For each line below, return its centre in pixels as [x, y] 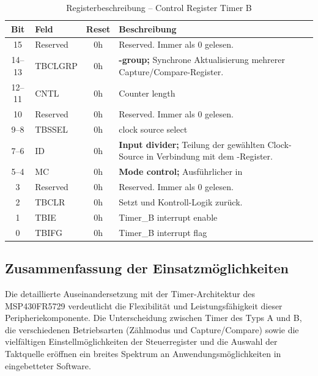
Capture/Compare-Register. [171, 71]
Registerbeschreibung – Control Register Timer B [159, 7]
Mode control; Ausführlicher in [181, 171]
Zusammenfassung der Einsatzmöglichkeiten [147, 268]
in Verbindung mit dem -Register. [209, 156]
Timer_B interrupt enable [168, 217]
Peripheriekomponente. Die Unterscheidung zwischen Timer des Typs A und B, [153, 318]
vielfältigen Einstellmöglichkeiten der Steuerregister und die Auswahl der [141, 341]
